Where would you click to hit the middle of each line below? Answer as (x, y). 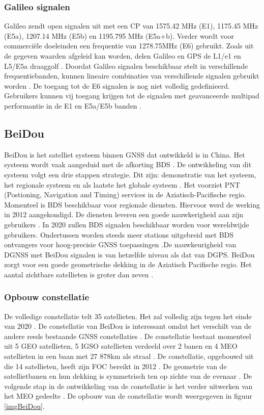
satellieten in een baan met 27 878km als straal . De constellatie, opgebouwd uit (129, 356)
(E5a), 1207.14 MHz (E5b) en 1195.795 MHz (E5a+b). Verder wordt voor (119, 35)
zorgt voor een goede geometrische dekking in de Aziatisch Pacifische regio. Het (128, 264)
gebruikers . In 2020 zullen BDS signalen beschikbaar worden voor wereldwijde (127, 224)
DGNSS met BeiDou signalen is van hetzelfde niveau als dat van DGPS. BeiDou (129, 254)
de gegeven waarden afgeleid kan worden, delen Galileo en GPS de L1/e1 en (123, 56)
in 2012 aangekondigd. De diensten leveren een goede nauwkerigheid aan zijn (124, 214)
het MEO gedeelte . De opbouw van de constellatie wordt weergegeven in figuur (128, 396)
